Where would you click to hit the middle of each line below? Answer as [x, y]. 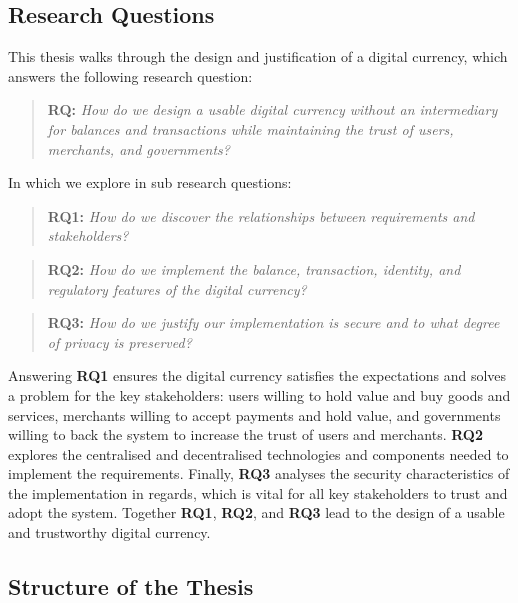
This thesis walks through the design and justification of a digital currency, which [258, 56]
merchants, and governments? [138, 148]
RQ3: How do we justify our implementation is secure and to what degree [273, 322]
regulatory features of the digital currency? [177, 288]
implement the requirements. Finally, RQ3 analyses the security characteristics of [259, 473]
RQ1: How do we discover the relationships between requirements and [261, 215]
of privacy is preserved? [119, 341]
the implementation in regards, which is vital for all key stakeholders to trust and [258, 492]
